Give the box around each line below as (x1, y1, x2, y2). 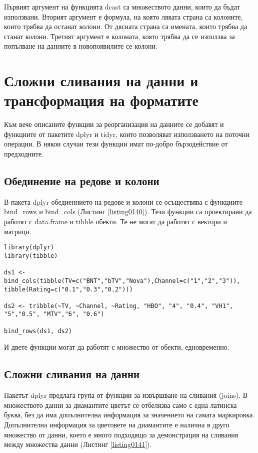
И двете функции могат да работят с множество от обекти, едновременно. (4, 342, 229, 352)
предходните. (4, 148, 44, 159)
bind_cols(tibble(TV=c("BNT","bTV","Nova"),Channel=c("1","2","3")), (4, 277, 240, 284)
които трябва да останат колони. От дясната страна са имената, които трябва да (4, 21, 247, 32)
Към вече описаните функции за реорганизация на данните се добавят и (4, 119, 224, 129)
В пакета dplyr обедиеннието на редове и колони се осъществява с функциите (4, 196, 242, 207)
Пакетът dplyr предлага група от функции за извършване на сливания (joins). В (4, 390, 248, 400)
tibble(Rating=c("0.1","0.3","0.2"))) (4, 285, 133, 293)
